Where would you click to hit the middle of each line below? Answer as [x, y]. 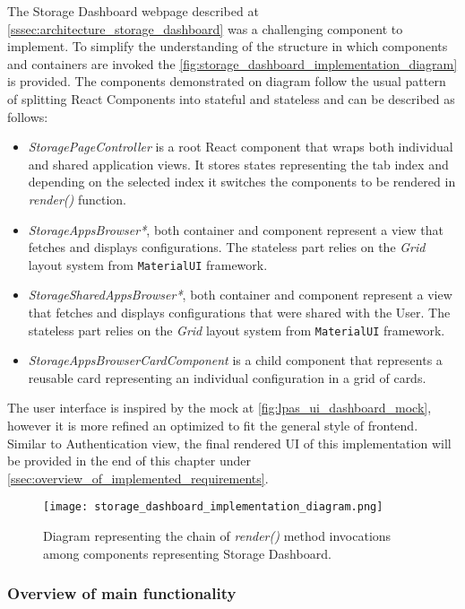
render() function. [77, 199]
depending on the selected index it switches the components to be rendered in [242, 182]
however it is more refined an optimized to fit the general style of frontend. [213, 425]
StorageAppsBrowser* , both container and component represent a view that [236, 229]
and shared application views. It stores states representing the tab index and [238, 164]
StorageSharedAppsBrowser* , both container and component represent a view [240, 295]
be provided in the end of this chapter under [129, 461]
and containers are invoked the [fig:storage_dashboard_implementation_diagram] [232, 63]
